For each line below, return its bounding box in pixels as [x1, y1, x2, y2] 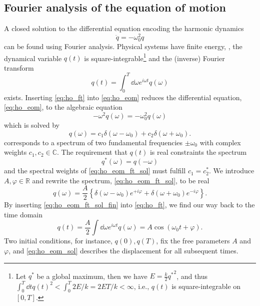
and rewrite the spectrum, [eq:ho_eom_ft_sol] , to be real [32, 175, 209, 185]
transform [4, 62, 34, 73]
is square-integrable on [171, 280, 241, 291]
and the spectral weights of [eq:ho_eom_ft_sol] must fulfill [4, 165, 186, 176]
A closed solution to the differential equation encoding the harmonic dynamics [4, 23, 244, 34]
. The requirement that [57, 147, 127, 157]
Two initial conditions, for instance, [4, 235, 112, 246]
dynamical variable [4, 53, 62, 63]
